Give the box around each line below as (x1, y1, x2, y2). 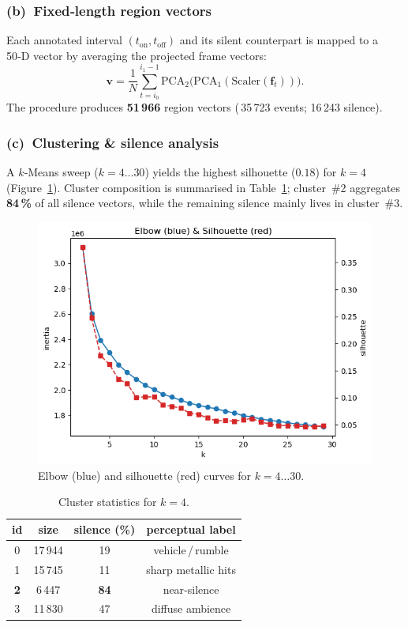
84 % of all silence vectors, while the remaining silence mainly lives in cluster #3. (6, 195, 403, 211)
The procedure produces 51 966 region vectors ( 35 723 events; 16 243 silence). (6, 99, 383, 115)
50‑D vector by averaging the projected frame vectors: (6, 47, 267, 63)
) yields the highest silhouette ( (144, 164, 296, 180)
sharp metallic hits (146, 561, 236, 577)
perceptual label (146, 521, 236, 538)
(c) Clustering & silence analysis (6, 132, 219, 152)
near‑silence (163, 580, 219, 597)
